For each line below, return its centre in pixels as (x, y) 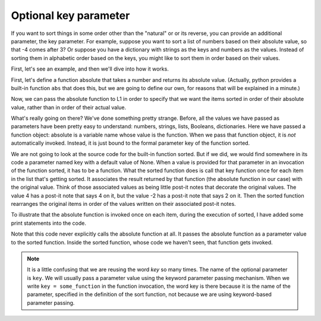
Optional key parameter (70, 15)
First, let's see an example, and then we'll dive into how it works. (90, 69)
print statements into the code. (48, 223)
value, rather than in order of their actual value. (69, 107)
